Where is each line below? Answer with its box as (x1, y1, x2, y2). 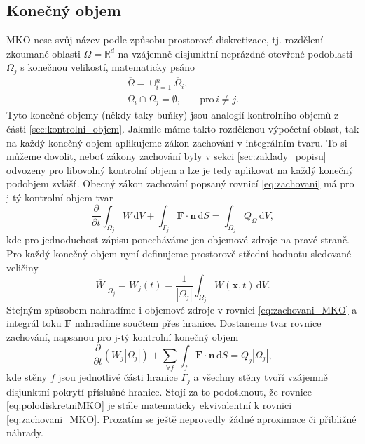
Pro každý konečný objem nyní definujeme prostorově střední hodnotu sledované (6, 245, 352, 260)
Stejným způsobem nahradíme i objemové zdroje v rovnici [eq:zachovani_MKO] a (6, 302, 357, 316)
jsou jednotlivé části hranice (58, 370, 178, 384)
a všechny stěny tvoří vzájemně (193, 370, 328, 384)
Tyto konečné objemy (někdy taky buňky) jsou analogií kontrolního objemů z (6, 107, 339, 122)
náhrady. (6, 425, 43, 440)
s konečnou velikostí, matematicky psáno (20, 60, 195, 74)
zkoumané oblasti (6, 46, 81, 60)
